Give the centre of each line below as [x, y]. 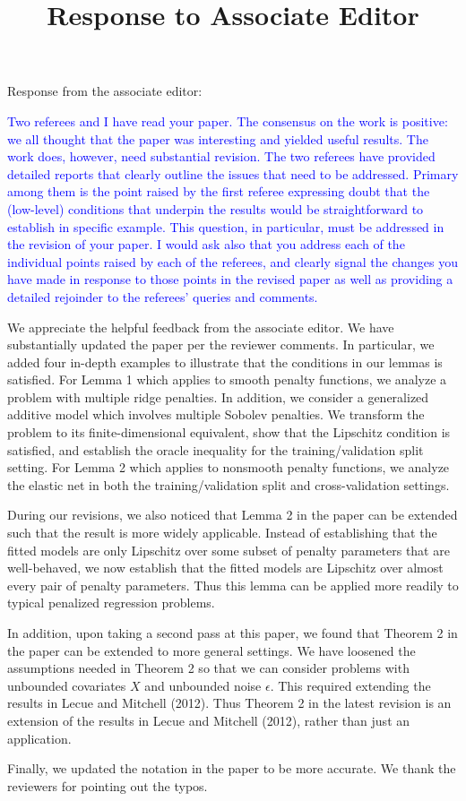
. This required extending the [350, 685]
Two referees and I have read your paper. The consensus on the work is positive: [228, 121]
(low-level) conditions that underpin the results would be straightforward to [216, 208]
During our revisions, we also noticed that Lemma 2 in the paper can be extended [233, 515]
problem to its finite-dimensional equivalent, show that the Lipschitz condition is [229, 432]
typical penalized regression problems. [111, 603]
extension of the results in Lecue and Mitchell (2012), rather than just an [209, 720]
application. [39, 738]
